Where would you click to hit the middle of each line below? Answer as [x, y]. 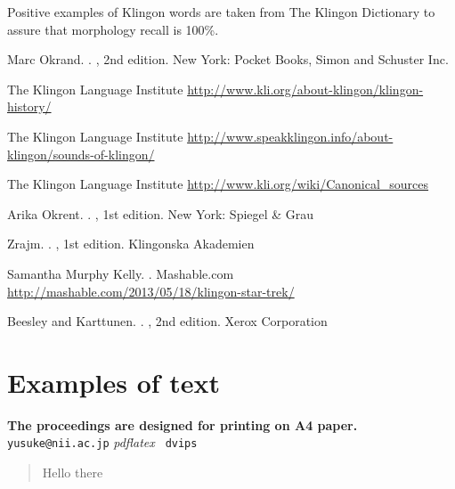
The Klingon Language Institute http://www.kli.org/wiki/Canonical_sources [218, 184]
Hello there [73, 473]
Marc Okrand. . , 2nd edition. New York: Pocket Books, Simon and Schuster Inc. [228, 59]
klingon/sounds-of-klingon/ [81, 154]
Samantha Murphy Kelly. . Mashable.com [121, 273]
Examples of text [114, 382]
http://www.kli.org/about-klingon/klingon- [305, 89]
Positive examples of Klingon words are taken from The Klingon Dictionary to [221, 12]
